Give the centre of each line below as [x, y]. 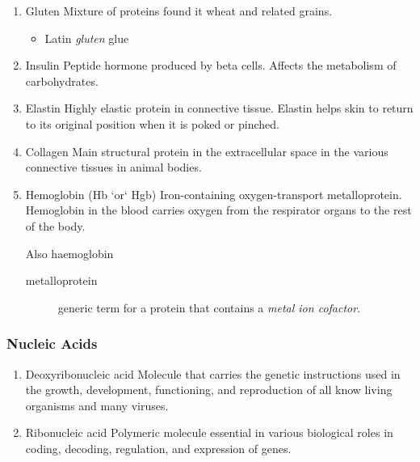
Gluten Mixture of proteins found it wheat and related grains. [179, 11]
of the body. [55, 225]
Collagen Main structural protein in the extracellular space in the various [207, 151]
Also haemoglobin [69, 253]
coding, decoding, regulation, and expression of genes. [158, 448]
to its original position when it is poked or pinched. [152, 123]
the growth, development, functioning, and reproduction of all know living [209, 390]
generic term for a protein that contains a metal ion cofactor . [209, 307]
